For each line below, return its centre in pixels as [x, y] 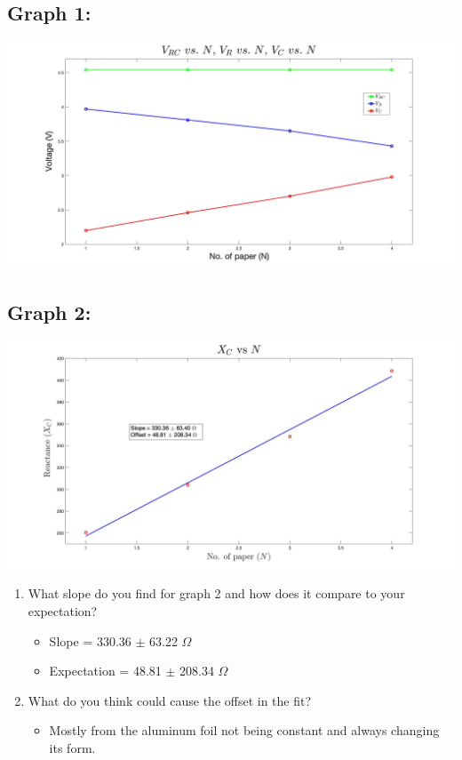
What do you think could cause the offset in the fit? [170, 700]
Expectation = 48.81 [105, 671]
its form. [72, 748]
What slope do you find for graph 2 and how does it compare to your [216, 593]
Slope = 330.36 [90, 640]
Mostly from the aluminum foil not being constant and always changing [244, 730]
